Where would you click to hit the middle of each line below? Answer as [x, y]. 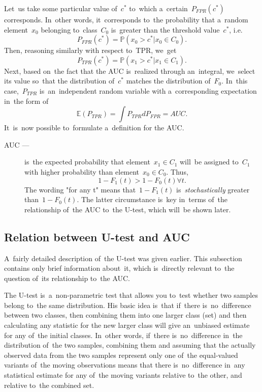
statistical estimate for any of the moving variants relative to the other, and [123, 375]
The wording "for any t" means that [80, 189]
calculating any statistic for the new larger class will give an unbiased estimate [127, 325]
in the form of [26, 101]
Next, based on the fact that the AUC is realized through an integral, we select [130, 71]
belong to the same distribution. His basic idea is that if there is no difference [128, 305]
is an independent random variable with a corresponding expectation [148, 90]
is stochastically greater [213, 189]
